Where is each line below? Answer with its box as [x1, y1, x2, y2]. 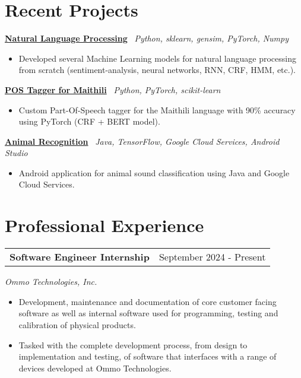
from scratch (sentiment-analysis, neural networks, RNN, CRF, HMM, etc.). [18, 63, 296, 76]
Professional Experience [5, 213, 204, 237]
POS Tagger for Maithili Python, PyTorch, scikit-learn [5, 83, 221, 96]
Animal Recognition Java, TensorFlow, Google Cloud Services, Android [5, 135, 280, 147]
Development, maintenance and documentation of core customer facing [18, 295, 277, 307]
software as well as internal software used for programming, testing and [18, 307, 278, 319]
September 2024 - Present [159, 250, 266, 264]
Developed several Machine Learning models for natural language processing [18, 52, 296, 64]
